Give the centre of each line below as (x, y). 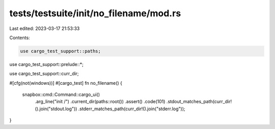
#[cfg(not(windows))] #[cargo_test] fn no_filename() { (66, 83)
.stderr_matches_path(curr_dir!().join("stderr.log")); (132, 109)
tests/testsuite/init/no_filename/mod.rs (95, 13)
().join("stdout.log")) (56, 109)
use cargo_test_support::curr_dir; (44, 74)
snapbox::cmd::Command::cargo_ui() (61, 94)
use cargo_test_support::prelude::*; (46, 64)
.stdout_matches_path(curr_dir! (199, 102)
